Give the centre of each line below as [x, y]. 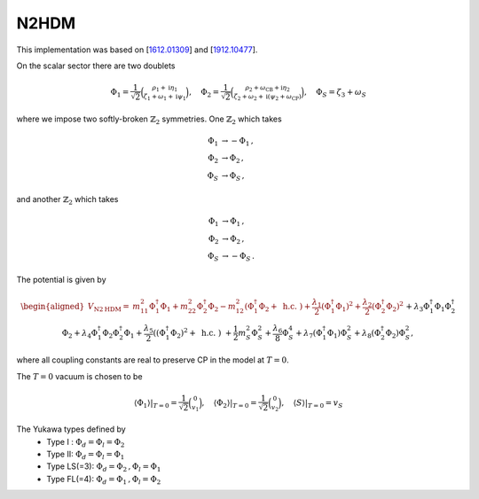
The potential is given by [61, 279]
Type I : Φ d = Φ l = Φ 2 [86, 443]
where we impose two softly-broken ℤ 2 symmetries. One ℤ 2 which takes [149, 120]
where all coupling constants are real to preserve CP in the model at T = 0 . [153, 360]
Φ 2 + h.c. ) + [285, 308]
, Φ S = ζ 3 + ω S [335, 93]
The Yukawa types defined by [71, 429]
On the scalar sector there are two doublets [96, 66]
